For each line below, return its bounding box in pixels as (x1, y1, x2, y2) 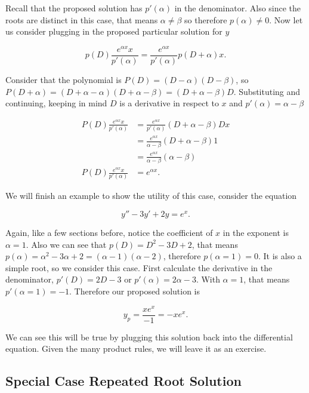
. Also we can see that (26, 238, 107, 250)
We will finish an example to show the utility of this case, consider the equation (5, 189, 297, 202)
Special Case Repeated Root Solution (5, 371, 242, 390)
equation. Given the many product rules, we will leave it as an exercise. (5, 342, 267, 355)
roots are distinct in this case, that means (5, 13, 158, 26)
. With (196, 273, 220, 285)
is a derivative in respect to (119, 97, 219, 109)
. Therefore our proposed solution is (69, 285, 200, 297)
